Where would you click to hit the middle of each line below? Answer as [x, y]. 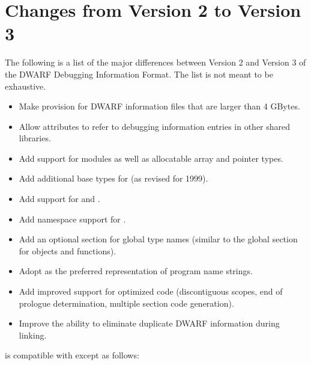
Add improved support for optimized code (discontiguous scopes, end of [151, 291]
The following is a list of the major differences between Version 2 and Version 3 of [155, 62]
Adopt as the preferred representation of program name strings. [136, 271]
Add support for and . [59, 199]
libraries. [35, 138]
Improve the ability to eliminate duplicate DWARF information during [149, 323]
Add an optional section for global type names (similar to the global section [158, 239]
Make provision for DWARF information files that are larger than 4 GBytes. [159, 106]
